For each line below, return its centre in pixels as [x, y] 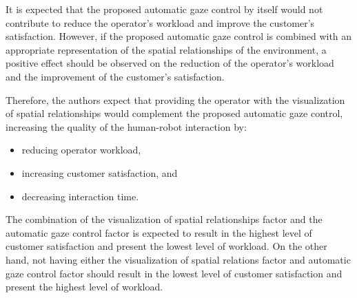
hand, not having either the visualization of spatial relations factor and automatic [178, 259]
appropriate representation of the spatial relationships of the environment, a [166, 49]
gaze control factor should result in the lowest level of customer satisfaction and [174, 273]
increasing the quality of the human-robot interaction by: [126, 126]
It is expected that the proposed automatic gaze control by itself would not [164, 9]
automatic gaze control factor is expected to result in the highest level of [159, 232]
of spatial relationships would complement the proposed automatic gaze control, [174, 113]
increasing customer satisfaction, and [100, 172]
